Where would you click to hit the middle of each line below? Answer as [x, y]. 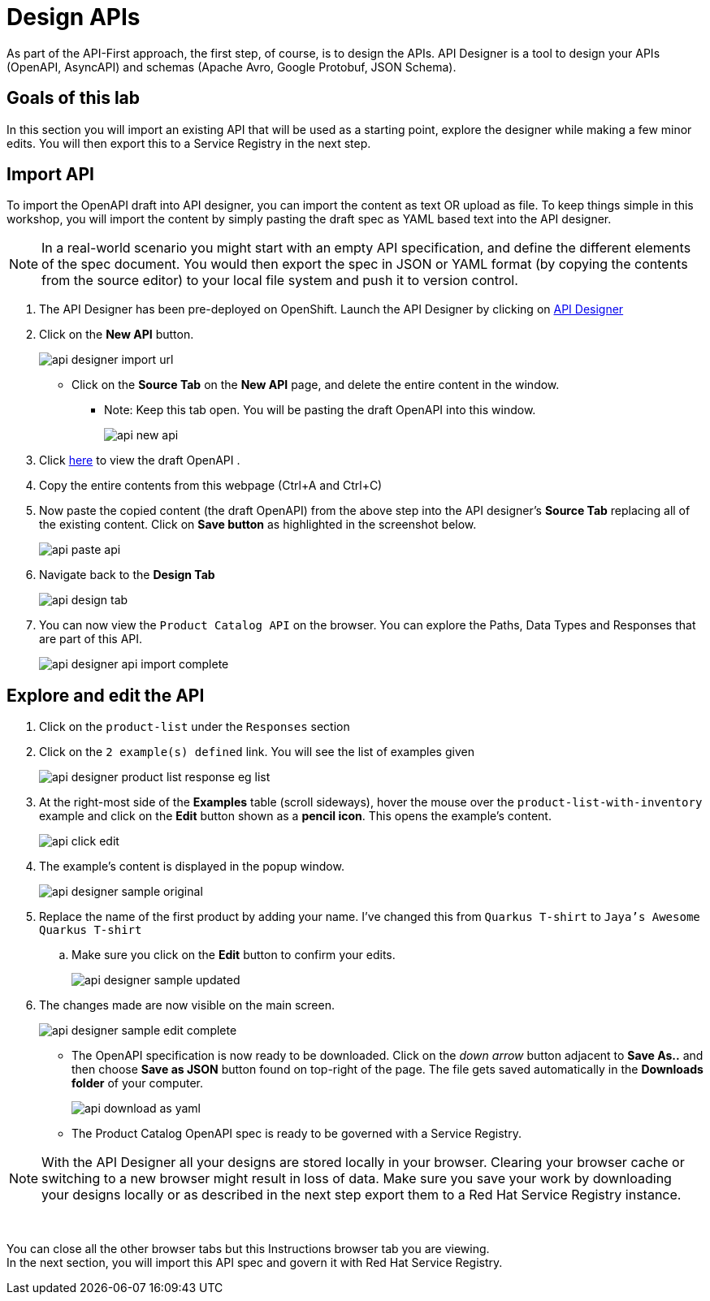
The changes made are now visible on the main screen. [187, 1005]
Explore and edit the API [106, 695]
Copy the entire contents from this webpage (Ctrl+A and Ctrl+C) [211, 486]
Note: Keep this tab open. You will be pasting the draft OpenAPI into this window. [320, 410]
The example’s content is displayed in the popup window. [192, 867]
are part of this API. [91, 639]
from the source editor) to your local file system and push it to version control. [280, 281]
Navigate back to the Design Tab [127, 575]
